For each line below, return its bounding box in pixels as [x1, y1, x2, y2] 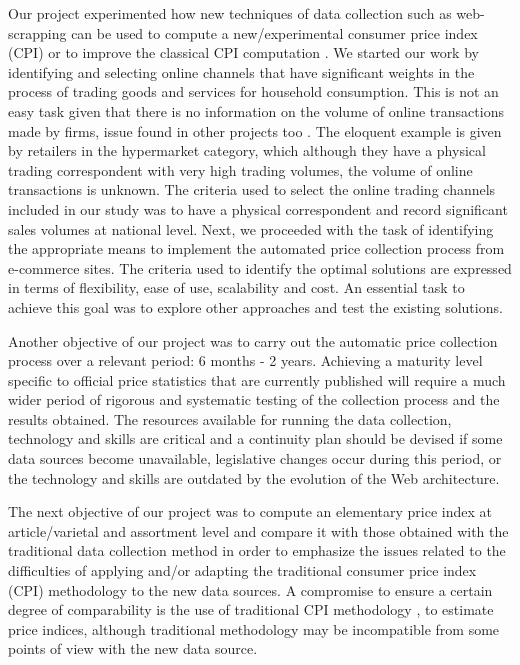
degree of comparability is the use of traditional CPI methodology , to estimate [8, 599, 494, 620]
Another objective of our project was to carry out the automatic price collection [8, 330, 498, 351]
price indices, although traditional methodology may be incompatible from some [8, 618, 500, 639]
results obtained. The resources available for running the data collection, [8, 408, 452, 429]
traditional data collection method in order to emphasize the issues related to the [8, 540, 506, 561]
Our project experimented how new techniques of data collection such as [8, 3, 452, 23]
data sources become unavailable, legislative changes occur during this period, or [8, 448, 502, 469]
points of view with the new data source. [8, 638, 258, 659]
